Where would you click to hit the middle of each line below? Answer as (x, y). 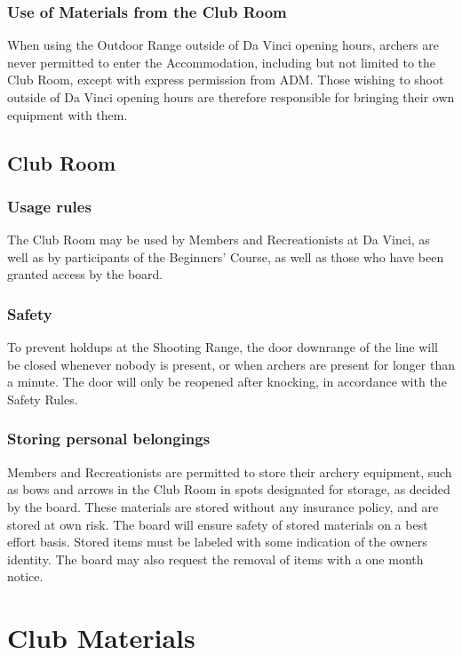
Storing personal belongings (109, 439)
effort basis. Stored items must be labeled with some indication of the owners (217, 542)
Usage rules (49, 206)
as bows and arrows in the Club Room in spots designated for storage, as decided (229, 489)
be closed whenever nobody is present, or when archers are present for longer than (231, 364)
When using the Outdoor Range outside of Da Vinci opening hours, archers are (223, 45)
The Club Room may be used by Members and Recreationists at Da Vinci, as (219, 240)
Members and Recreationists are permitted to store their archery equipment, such (230, 471)
